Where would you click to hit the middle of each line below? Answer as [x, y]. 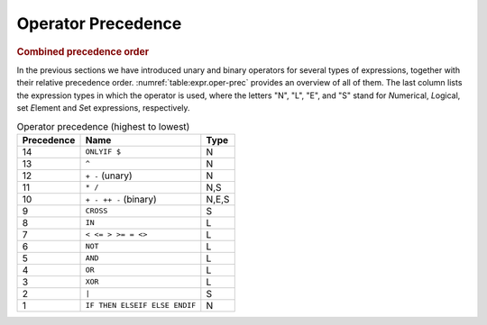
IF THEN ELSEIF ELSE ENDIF [141, 306]
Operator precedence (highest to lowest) [103, 126]
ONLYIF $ [103, 152]
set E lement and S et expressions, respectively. [103, 107]
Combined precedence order [83, 51]
